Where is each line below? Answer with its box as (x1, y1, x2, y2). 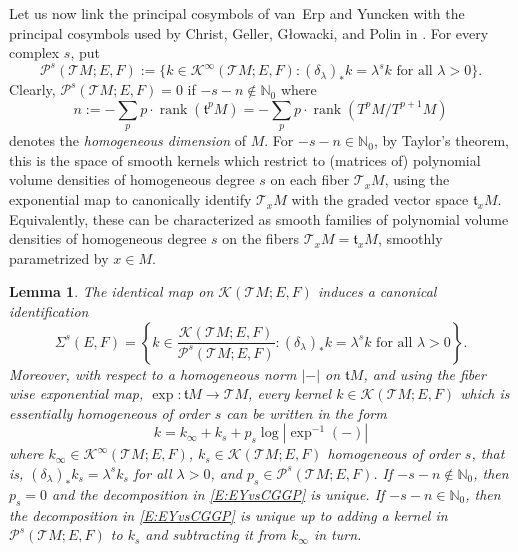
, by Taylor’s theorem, (373, 130, 509, 151)
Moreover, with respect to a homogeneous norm (9, 363, 297, 384)
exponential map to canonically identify (9, 189, 252, 210)
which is (460, 383, 510, 404)
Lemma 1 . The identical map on (9, 281, 214, 302)
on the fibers (222, 228, 300, 249)
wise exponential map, (9, 383, 144, 404)
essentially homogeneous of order (9, 402, 210, 423)
